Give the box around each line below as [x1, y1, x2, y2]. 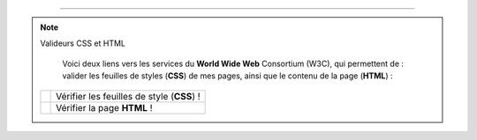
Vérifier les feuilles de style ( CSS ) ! [56, 90, 201, 102]
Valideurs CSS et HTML [40, 38, 126, 48]
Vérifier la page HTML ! [56, 101, 154, 114]
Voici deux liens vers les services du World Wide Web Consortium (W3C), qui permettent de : [62, 58, 405, 69]
